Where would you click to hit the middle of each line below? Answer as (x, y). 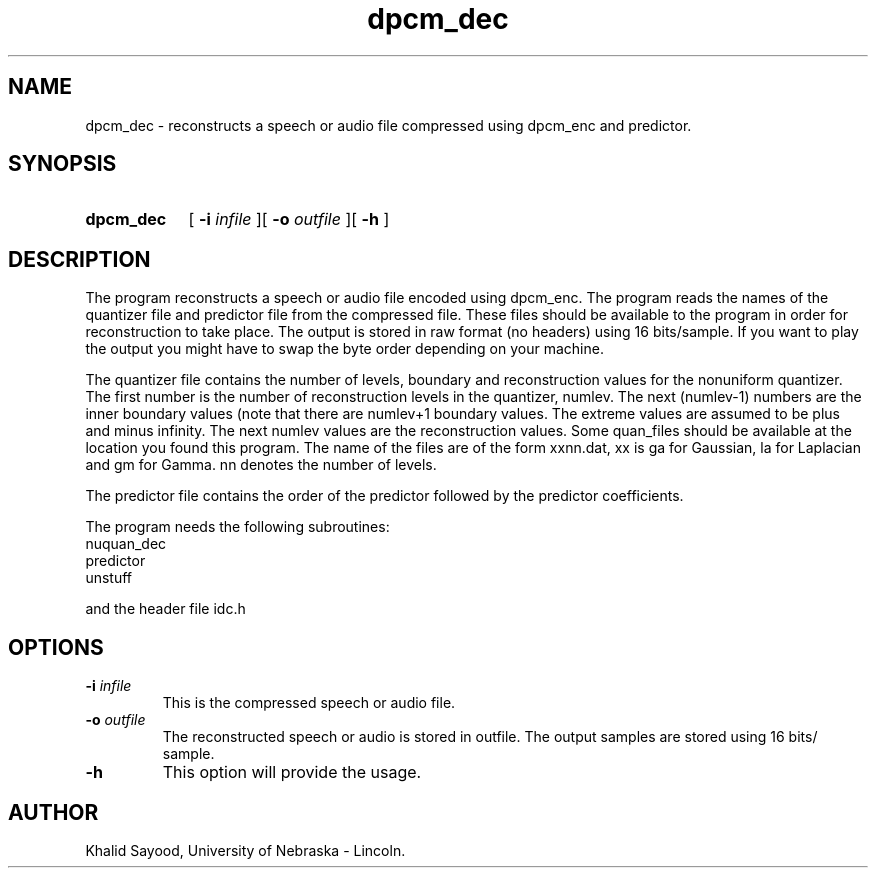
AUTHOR (53, 812)
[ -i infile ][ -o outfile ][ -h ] (289, 219)
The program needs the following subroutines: (237, 527)
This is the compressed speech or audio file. (309, 703)
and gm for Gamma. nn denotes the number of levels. (261, 465)
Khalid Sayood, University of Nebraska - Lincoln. (245, 850)
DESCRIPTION (79, 259)
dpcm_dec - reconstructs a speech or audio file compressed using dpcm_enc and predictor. (388, 125)
